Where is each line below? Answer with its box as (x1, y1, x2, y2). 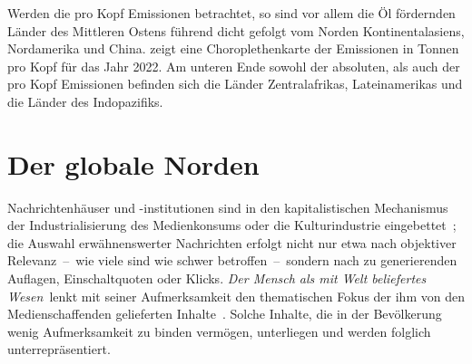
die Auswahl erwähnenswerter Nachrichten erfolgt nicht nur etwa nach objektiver (7, 233, 457, 252)
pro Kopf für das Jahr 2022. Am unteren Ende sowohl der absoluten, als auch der (7, 56, 460, 75)
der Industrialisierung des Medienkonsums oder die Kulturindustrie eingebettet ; (7, 216, 457, 235)
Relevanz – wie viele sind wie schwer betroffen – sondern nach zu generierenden (7, 251, 457, 270)
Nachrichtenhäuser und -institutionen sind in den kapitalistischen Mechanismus (7, 197, 448, 216)
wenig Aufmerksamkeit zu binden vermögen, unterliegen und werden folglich (7, 321, 431, 340)
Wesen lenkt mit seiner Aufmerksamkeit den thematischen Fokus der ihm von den (7, 286, 465, 305)
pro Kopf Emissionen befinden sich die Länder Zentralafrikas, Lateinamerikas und (7, 74, 463, 93)
